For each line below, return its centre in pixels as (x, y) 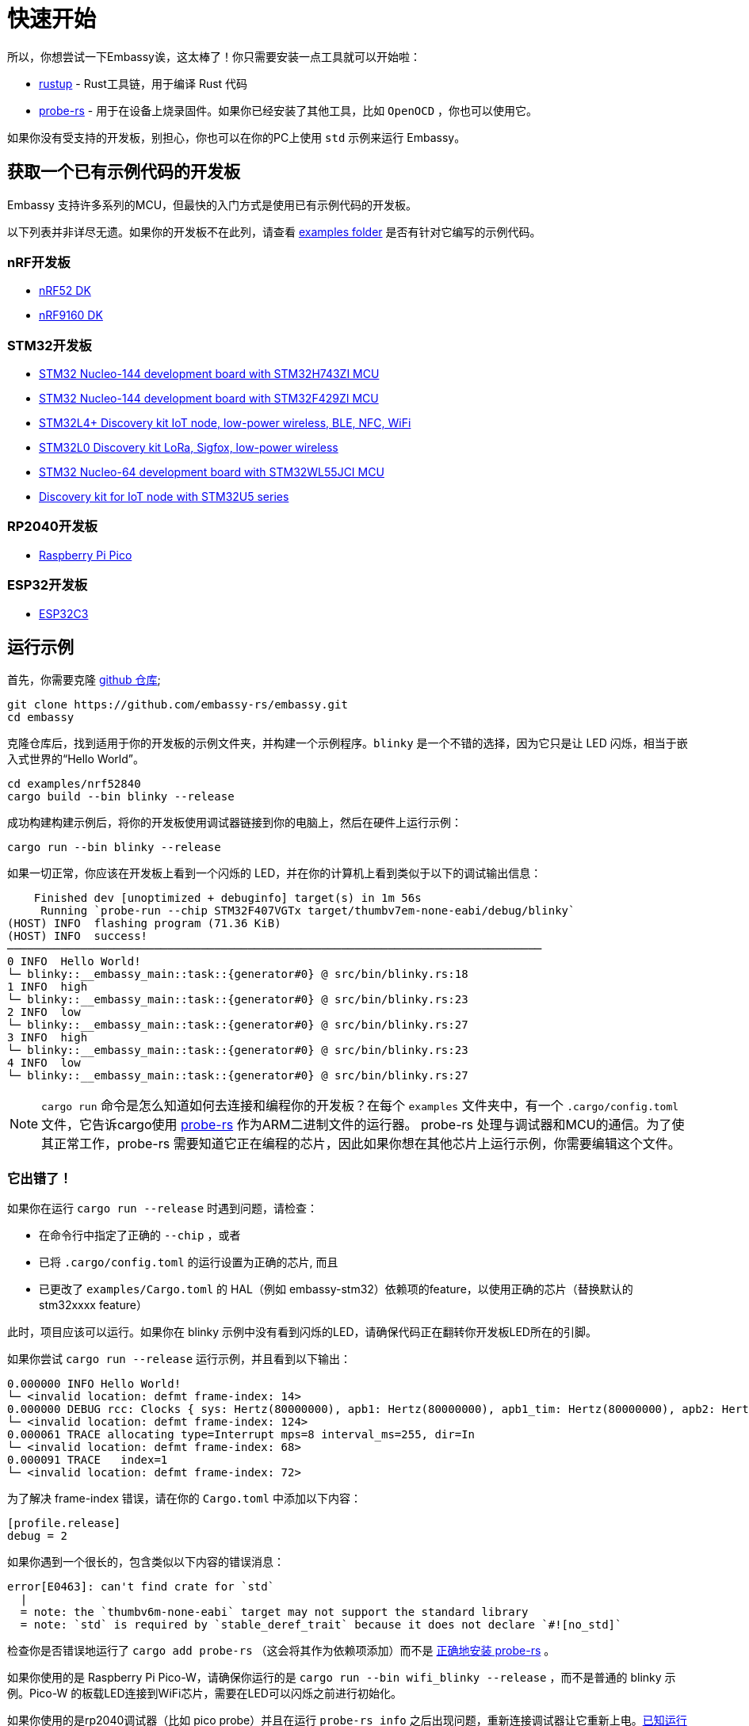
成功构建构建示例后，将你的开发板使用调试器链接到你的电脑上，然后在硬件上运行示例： (235, 823)
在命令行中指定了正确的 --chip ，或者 (140, 1235)
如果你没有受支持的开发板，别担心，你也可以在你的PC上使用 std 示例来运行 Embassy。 (237, 137)
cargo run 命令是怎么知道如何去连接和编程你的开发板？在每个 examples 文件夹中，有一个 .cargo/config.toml (360, 1106)
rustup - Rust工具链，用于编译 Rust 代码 (143, 83)
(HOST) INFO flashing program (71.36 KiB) (144, 924)
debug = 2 (37, 1536)
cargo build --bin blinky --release (121, 797)
